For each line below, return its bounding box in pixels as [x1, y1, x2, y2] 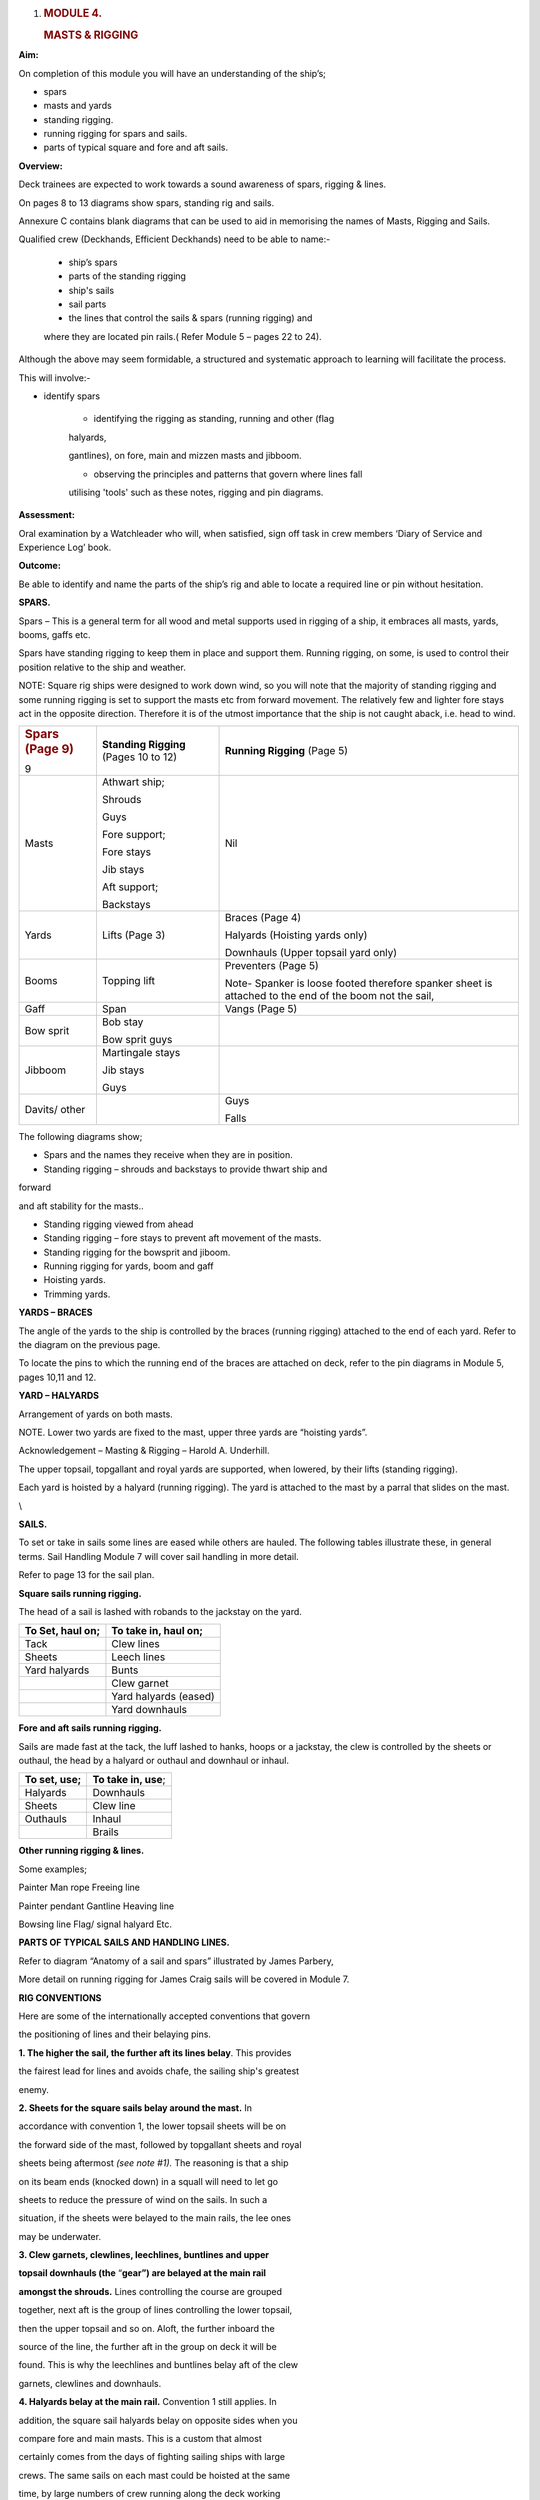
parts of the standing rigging [68, 270, 187, 282]
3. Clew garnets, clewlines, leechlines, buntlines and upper [18, 2249, 270, 2261]
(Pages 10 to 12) [101, 750, 177, 764]
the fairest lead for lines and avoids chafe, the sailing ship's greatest [18, 2065, 300, 2077]
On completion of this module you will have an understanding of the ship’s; [18, 67, 327, 79]
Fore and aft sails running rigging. [18, 1722, 162, 1734]
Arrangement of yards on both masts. [18, 1408, 174, 1420]
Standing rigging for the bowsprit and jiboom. [43, 1246, 231, 1258]
